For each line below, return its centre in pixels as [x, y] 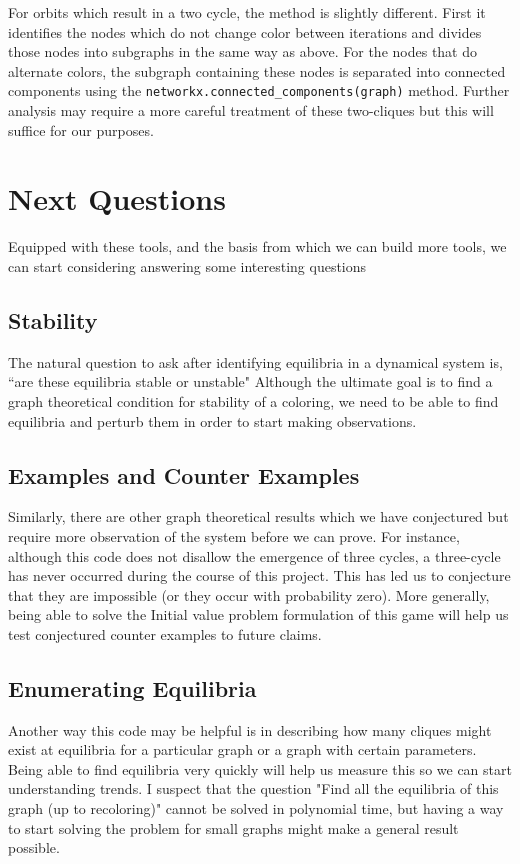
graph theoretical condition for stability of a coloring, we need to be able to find [253, 400]
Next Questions [117, 198]
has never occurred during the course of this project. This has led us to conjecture [259, 575]
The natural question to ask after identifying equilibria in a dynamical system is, [255, 361]
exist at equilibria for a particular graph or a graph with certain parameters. [242, 749]
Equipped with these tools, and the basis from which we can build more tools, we [257, 246]
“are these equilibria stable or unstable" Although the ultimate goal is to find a [250, 381]
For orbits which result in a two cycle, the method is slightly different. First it [247, 12]
